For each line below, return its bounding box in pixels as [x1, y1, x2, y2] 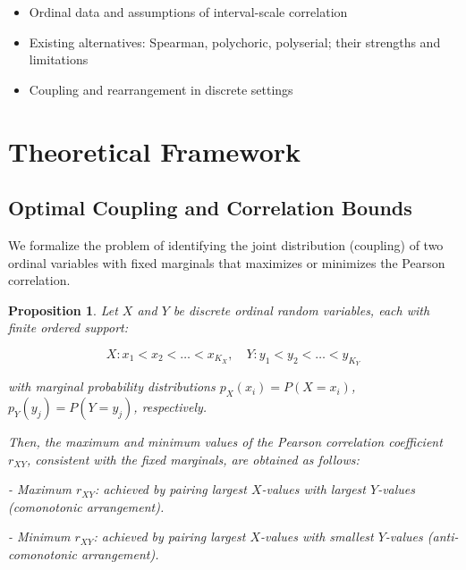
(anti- [427, 527, 459, 546]
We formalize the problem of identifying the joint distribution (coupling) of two [8, 235, 444, 254]
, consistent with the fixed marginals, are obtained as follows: [26, 449, 360, 468]
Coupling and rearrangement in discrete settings [29, 80, 293, 98]
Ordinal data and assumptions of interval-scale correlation [29, 3, 348, 21]
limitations [29, 50, 89, 69]
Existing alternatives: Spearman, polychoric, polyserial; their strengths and [29, 32, 441, 51]
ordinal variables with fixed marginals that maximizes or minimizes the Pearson [8, 253, 445, 272]
